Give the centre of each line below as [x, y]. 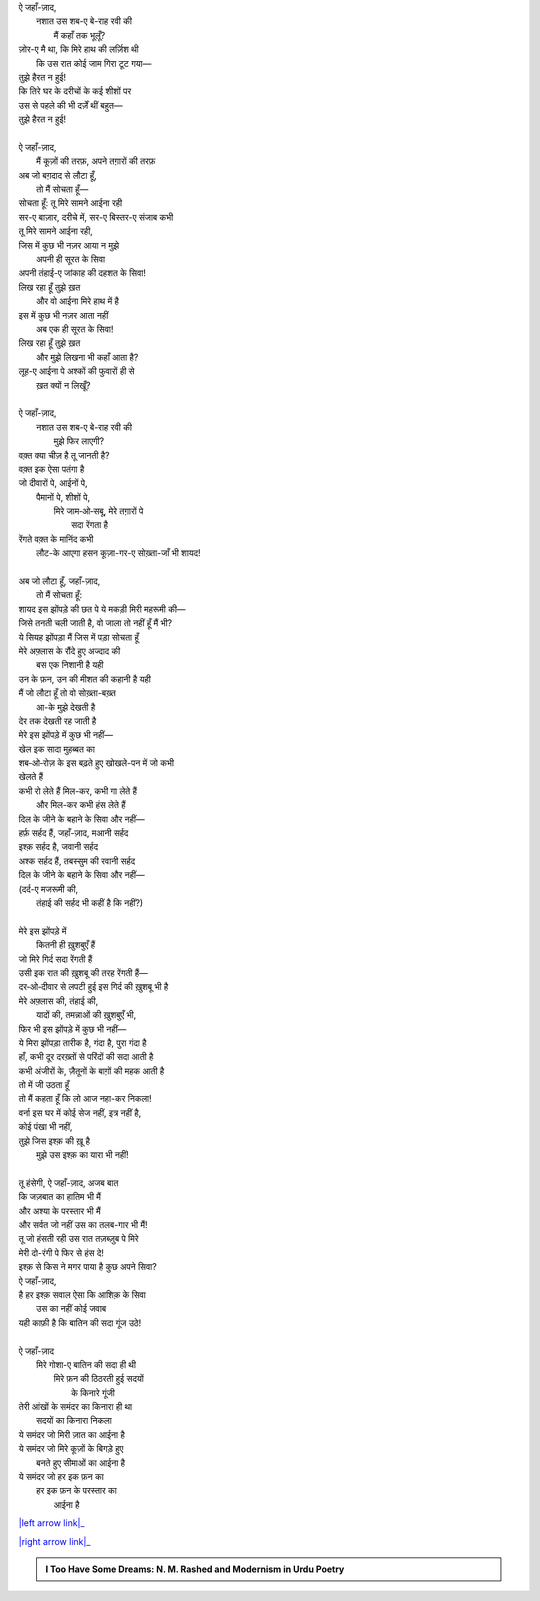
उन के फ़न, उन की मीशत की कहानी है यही [85, 679]
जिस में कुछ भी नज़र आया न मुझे [69, 245]
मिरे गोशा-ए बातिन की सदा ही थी [86, 1364]
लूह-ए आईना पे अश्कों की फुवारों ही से [76, 371]
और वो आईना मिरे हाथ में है [78, 301]
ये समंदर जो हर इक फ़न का [61, 1477]
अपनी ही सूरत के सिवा [70, 259]
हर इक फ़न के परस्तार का [76, 1491]
